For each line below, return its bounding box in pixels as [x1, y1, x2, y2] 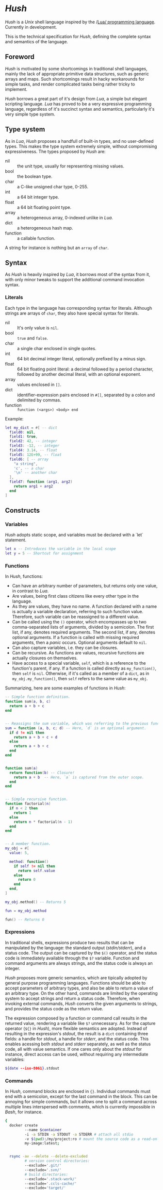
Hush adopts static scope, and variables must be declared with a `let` [5, 532, 144, 538]
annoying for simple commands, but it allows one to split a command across [5, 1099, 157, 1105]
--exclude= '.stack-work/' [24, 1176, 77, 1181]
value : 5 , [9, 851, 29, 855]
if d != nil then [9, 730, 45, 735]
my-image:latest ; [24, 1141, 60, 1146]
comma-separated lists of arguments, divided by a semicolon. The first [12, 624, 154, 630]
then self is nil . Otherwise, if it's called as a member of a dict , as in [12, 670, 149, 676]
